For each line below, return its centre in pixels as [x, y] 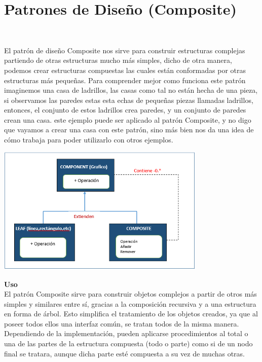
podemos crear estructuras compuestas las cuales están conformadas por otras [125, 70]
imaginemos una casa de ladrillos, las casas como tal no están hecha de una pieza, [131, 90]
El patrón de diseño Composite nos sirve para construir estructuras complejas [125, 50]
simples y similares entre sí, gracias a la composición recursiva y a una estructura [130, 303]
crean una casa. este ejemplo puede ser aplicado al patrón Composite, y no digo [128, 119]
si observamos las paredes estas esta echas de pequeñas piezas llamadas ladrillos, [129, 100]
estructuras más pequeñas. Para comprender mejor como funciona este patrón [125, 80]
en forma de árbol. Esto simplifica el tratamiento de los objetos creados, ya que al [131, 314]
